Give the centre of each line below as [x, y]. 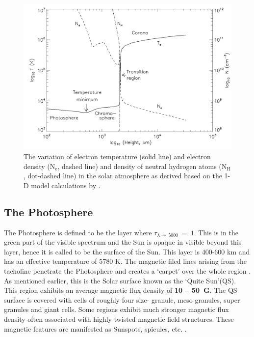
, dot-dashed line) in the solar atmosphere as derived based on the [123, 176]
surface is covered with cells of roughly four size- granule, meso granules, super [122, 299]
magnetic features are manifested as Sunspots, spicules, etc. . [95, 328]
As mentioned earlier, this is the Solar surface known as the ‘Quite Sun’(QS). [120, 280]
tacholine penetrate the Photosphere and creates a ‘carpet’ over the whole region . [127, 271]
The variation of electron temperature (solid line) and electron [117, 156]
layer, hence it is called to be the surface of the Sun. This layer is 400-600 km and [127, 251]
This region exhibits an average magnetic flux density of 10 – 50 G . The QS [121, 290]
